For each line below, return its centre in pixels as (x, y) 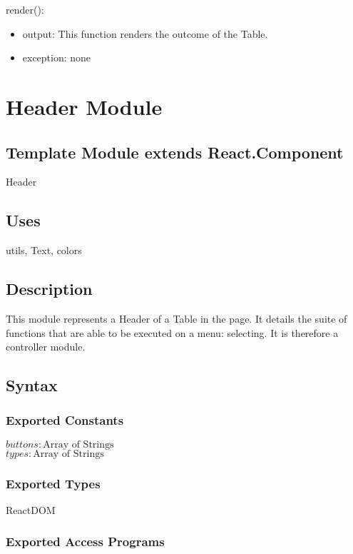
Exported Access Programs (85, 542)
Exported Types (53, 483)
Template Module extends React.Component (175, 152)
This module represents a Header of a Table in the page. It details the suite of (176, 318)
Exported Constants (65, 420)
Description (49, 289)
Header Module (84, 106)
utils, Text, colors (44, 250)
